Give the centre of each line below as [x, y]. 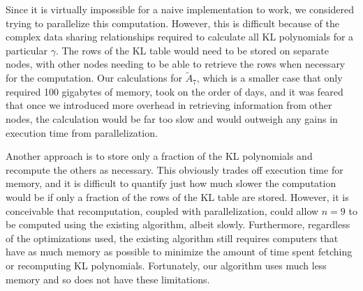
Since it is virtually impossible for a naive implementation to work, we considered [180, 9]
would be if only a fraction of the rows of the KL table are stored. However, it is [177, 196]
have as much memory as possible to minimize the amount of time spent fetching [179, 252]
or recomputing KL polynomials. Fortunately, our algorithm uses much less [166, 265]
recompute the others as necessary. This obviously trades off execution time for [175, 169]
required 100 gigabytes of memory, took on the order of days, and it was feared [175, 91]
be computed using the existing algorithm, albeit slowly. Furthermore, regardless [178, 224]
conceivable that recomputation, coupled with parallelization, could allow [162, 210]
